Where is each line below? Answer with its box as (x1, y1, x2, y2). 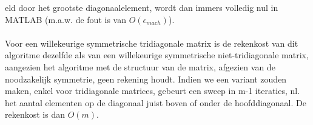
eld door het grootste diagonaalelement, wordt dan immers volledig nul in (5, 1, 278, 13)
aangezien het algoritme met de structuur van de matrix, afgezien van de (5, 60, 275, 73)
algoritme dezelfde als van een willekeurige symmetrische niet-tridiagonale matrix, (5, 49, 309, 61)
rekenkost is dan (5, 108, 65, 121)
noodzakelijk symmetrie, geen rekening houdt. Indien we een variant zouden (5, 72, 287, 85)
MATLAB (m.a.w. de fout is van (5, 13, 126, 25)
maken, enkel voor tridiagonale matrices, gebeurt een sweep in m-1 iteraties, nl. (5, 84, 300, 97)
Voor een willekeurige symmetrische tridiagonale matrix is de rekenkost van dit (5, 36, 298, 49)
